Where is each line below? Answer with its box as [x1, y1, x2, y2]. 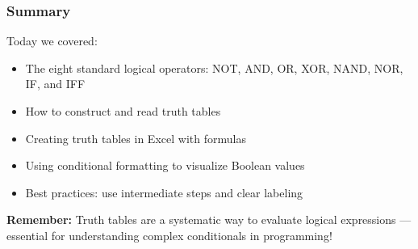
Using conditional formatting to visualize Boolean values [25, 157, 305, 174]
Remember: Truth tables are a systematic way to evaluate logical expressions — [6, 211, 412, 228]
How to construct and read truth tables [25, 103, 221, 119]
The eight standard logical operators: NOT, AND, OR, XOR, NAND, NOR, [25, 59, 403, 76]
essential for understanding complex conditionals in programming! [6, 226, 332, 243]
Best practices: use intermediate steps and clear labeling [25, 184, 303, 200]
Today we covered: [6, 32, 98, 49]
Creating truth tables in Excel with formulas [25, 129, 246, 146]
